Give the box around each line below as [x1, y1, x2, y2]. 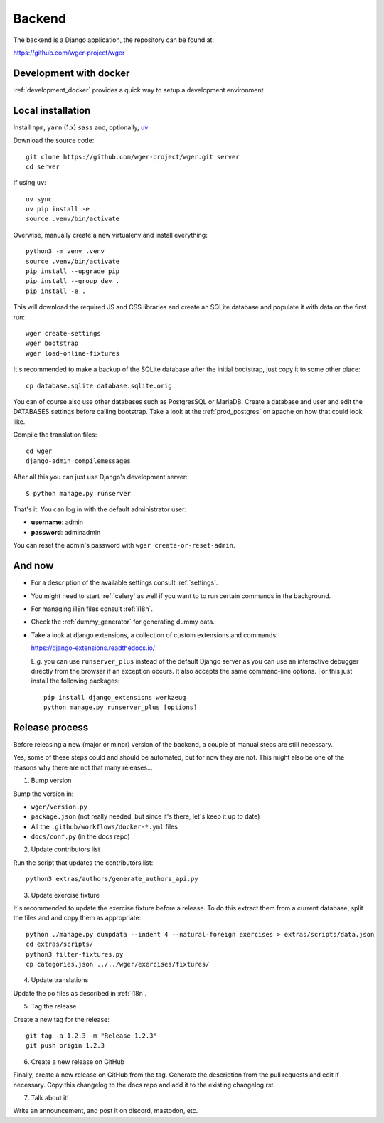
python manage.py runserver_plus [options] [43, 703, 198, 711]
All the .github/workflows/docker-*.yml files [31, 822, 178, 831]
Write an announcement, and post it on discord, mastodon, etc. [13, 1107, 198, 1115]
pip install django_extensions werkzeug [43, 693, 186, 701]
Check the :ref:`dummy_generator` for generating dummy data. [31, 617, 215, 626]
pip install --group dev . [26, 277, 120, 285]
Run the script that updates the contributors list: [13, 858, 154, 867]
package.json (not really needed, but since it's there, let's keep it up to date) [31, 812, 260, 821]
